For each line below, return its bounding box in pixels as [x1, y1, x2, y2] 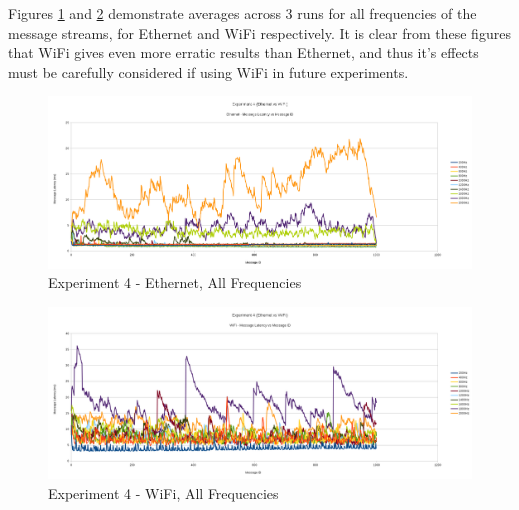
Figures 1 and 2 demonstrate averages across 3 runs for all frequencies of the [8, 3, 477, 23]
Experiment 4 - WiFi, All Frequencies [48, 482, 279, 503]
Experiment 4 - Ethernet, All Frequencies [48, 272, 302, 293]
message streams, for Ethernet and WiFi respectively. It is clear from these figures [8, 22, 511, 43]
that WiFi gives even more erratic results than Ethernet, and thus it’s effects [8, 42, 479, 63]
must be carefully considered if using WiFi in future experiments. [8, 61, 409, 82]
